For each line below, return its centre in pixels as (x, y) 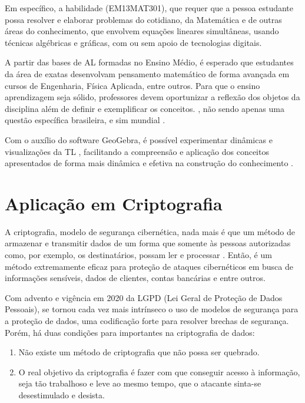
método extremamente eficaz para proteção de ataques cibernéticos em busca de (149, 266)
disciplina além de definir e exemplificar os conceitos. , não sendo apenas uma (145, 108)
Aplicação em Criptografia (114, 203)
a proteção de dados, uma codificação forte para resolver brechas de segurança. (147, 321)
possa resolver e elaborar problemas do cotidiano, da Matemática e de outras (143, 19)
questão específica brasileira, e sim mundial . (85, 120)
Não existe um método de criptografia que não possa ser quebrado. (139, 352)
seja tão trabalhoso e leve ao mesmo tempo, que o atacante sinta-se (140, 383)
